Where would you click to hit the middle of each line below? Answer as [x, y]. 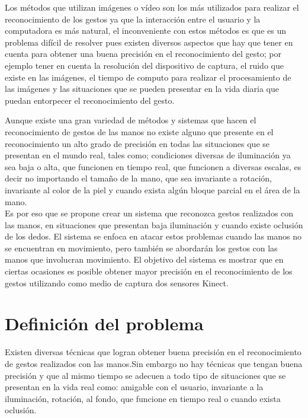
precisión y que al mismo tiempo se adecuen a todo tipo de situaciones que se [145, 375]
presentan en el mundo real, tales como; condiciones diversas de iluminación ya [148, 155]
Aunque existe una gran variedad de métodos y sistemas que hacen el [131, 120]
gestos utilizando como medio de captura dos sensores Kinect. [117, 283]
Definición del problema [104, 323]
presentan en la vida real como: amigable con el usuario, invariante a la [134, 387]
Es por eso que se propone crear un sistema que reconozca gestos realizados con [149, 213]
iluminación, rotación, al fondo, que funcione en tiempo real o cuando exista [143, 398]
